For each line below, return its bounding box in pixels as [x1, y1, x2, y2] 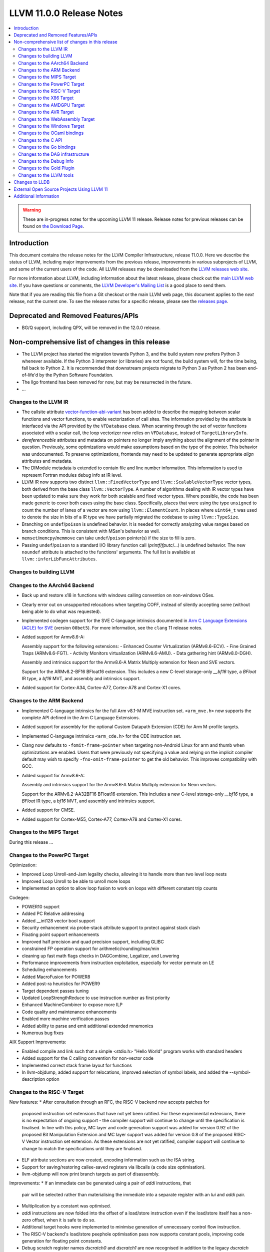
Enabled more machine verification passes [21, 1016, 109, 1022]
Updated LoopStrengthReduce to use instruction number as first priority [21, 995, 170, 1001]
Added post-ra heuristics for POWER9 [21, 981, 100, 987]
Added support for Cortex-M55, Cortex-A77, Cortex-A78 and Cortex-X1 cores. [21, 816, 182, 822]
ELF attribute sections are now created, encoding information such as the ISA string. [21, 1157, 196, 1163]
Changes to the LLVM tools [18, 172, 74, 178]
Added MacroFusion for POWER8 [21, 974, 90, 980]
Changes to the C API [18, 137, 62, 143]
